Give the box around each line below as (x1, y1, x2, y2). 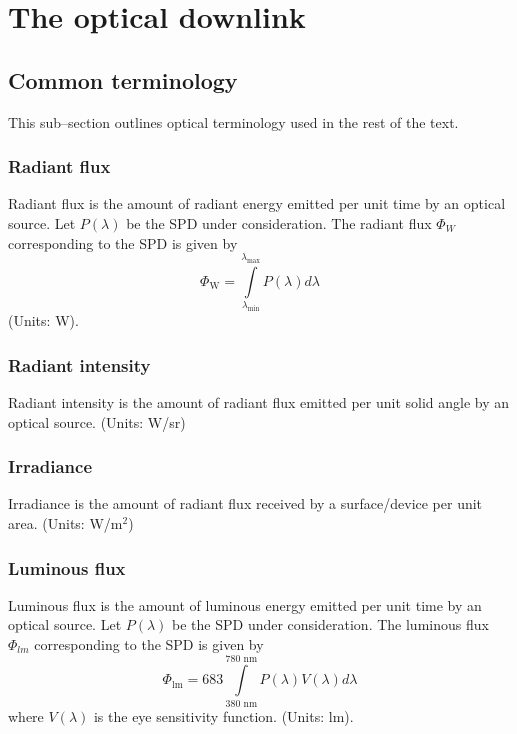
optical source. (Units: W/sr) (8, 411, 186, 432)
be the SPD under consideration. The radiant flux (126, 212, 432, 233)
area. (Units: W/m (8, 513, 123, 534)
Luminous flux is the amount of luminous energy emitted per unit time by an (8, 594, 482, 615)
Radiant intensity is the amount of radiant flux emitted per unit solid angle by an (8, 392, 510, 413)
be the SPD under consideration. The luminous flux (172, 614, 489, 635)
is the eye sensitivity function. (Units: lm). (93, 705, 354, 726)
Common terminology (8, 64, 238, 95)
